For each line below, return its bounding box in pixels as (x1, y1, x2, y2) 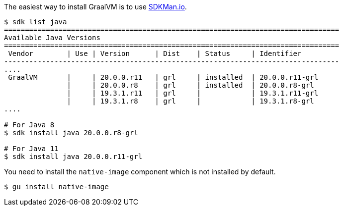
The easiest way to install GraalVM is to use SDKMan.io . (4, 2, 187, 11)
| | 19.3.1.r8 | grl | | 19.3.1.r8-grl (67, 97, 314, 105)
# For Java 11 (4, 145, 59, 153)
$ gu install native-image (4, 183, 109, 191)
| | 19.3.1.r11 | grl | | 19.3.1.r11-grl (67, 89, 319, 97)
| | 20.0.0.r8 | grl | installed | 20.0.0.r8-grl (67, 81, 314, 89)
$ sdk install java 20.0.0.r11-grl (4, 153, 143, 160)
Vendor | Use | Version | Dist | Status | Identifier (8, 50, 302, 57)
